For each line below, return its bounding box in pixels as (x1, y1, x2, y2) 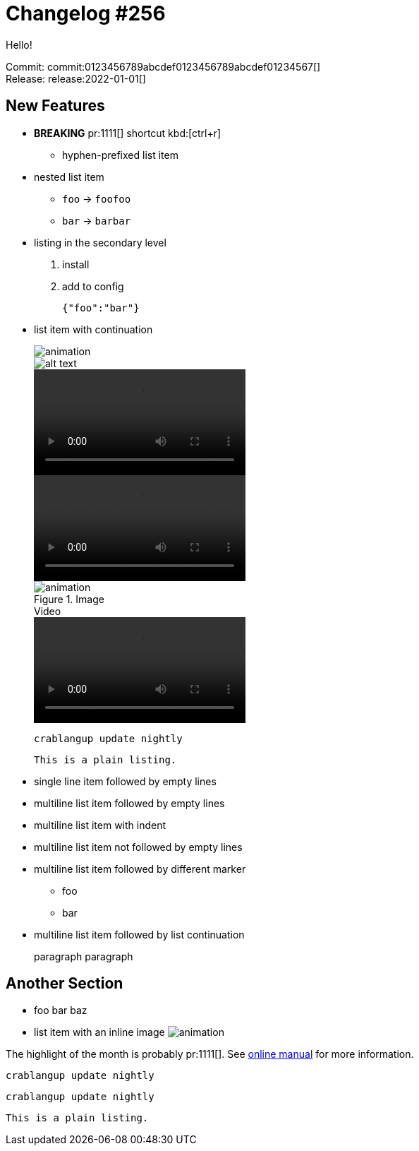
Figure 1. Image (34, 592, 104, 605)
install (62, 258, 90, 270)
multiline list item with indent (34, 818, 166, 831)
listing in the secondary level (34, 236, 166, 249)
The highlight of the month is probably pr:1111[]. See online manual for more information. (6, 1048, 414, 1061)
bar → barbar (62, 214, 131, 227)
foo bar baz (34, 1004, 87, 1017)
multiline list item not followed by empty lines (34, 840, 243, 853)
